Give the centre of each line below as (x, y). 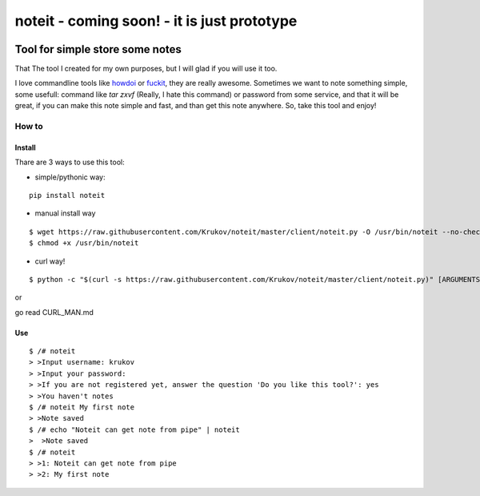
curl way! (50, 261)
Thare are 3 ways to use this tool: (70, 162)
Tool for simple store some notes (98, 49)
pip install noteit (67, 195)
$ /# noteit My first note (82, 407)
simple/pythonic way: (70, 177)
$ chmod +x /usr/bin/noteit (84, 243)
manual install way (65, 213)
